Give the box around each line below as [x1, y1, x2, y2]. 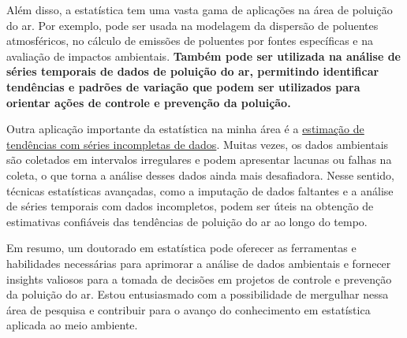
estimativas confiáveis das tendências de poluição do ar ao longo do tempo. [6, 213, 368, 229]
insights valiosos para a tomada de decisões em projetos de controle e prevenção [6, 270, 392, 287]
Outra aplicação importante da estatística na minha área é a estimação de [6, 121, 364, 137]
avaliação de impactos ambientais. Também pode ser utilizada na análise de [6, 47, 401, 64]
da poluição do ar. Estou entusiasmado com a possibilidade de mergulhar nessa [6, 286, 389, 303]
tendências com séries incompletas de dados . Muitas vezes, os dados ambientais [6, 136, 389, 152]
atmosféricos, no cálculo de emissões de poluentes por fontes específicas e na [6, 32, 374, 49]
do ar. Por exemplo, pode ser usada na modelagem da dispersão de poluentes [6, 17, 379, 33]
